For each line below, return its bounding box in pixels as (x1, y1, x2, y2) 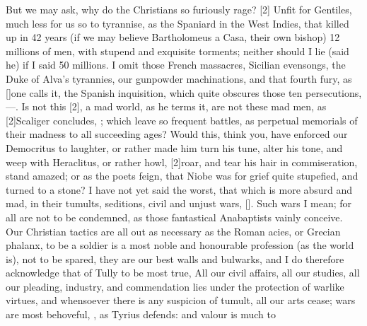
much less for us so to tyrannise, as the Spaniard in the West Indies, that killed (6, 16, 349, 30)
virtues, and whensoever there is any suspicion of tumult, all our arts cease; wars (6, 293, 356, 308)
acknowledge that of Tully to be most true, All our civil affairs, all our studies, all (6, 265, 360, 280)
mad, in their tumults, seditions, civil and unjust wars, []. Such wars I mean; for (6, 196, 352, 211)
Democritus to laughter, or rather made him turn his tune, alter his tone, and (6, 140, 343, 155)
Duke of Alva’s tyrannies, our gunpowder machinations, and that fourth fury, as (6, 71, 352, 86)
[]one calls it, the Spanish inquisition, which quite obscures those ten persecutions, (6, 85, 362, 100)
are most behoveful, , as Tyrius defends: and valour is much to (6, 307, 276, 322)
